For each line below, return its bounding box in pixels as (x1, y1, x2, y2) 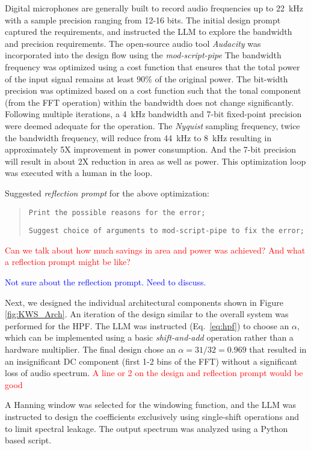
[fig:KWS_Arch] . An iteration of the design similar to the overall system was (5, 308, 289, 320)
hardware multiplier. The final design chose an (5, 342, 176, 355)
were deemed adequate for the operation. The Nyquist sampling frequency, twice (5, 119, 300, 132)
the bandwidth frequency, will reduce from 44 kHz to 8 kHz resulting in (5, 131, 272, 144)
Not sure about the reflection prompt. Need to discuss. (5, 276, 206, 288)
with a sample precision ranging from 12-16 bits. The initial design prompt (5, 13, 281, 26)
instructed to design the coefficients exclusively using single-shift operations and (5, 410, 300, 422)
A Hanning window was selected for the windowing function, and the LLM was (5, 398, 297, 411)
